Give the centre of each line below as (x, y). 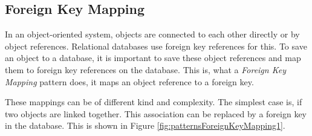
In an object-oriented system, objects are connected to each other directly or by (152, 34)
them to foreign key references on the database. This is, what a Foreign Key (145, 69)
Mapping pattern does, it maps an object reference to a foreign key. (129, 81)
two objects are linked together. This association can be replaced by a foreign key (156, 113)
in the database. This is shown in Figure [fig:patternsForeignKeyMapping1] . (145, 125)
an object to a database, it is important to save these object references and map (153, 58)
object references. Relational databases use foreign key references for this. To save (156, 46)
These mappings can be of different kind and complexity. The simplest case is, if (154, 102)
